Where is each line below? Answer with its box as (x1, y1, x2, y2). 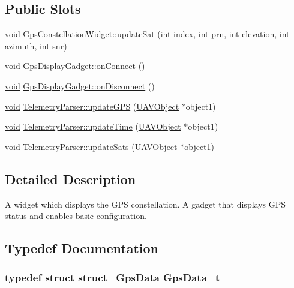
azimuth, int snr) (5, 39, 67, 52)
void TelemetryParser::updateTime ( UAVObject (5, 120, 181, 133)
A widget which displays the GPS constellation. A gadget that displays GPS (5, 197, 286, 210)
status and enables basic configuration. (5, 209, 147, 222)
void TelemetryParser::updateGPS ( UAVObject (5, 100, 179, 112)
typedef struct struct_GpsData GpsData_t (5, 270, 220, 285)
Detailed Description (5, 169, 136, 188)
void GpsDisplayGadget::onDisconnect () (5, 79, 155, 92)
